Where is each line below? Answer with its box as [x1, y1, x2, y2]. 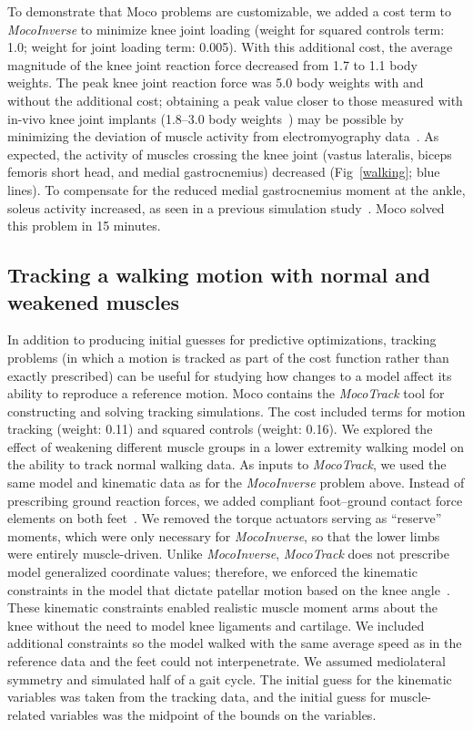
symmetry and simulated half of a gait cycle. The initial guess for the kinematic [7, 669, 452, 688]
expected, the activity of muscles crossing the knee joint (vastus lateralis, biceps [7, 144, 452, 163]
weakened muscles [7, 287, 180, 315]
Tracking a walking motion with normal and [7, 261, 430, 289]
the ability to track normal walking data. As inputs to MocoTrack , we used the [7, 455, 447, 474]
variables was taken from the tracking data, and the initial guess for [7, 687, 386, 706]
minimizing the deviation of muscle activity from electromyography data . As [7, 127, 439, 146]
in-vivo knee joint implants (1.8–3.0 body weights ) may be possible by [7, 108, 404, 128]
